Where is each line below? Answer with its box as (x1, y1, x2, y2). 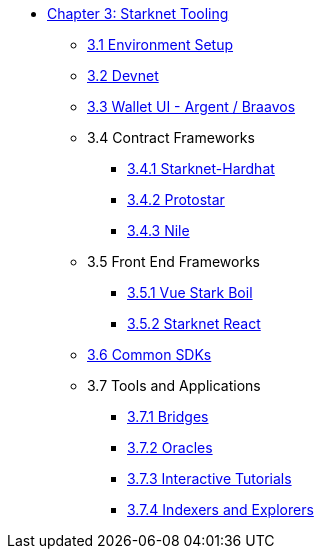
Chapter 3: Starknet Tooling (47, 5, 229, 22)
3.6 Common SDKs (87, 346, 212, 363)
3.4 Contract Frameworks (87, 129, 255, 146)
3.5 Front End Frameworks (87, 253, 261, 270)
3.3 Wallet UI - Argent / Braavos (87, 98, 296, 115)
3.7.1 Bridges (127, 408, 209, 425)
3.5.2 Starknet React (127, 315, 261, 332)
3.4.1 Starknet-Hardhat (127, 160, 275, 177)
